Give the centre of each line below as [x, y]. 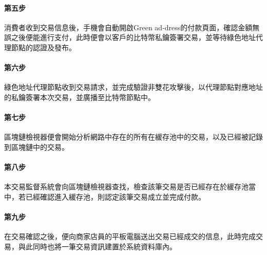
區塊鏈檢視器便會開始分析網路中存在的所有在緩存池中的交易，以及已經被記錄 [133, 137]
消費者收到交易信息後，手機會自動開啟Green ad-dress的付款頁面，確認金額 [128, 27]
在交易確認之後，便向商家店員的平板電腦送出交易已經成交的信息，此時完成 [130, 236]
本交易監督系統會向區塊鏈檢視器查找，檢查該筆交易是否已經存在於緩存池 [126, 187]
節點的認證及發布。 [43, 47]
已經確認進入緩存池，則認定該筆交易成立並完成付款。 [115, 196]
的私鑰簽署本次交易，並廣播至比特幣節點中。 [80, 97]
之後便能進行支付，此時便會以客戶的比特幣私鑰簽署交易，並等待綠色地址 [133, 37]
